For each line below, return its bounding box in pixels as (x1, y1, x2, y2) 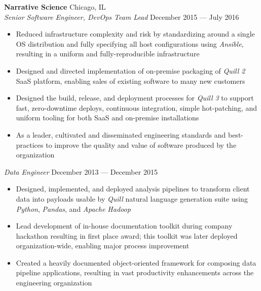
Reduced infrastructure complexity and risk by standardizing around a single (16, 28, 255, 39)
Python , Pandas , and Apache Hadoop (16, 203, 131, 214)
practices (16, 139, 44, 150)
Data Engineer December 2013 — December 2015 (4, 166, 158, 177)
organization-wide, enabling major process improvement (16, 240, 190, 251)
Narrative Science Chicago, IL (4, 2, 106, 12)
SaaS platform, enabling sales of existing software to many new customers (16, 75, 245, 86)
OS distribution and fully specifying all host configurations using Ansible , (16, 38, 244, 49)
